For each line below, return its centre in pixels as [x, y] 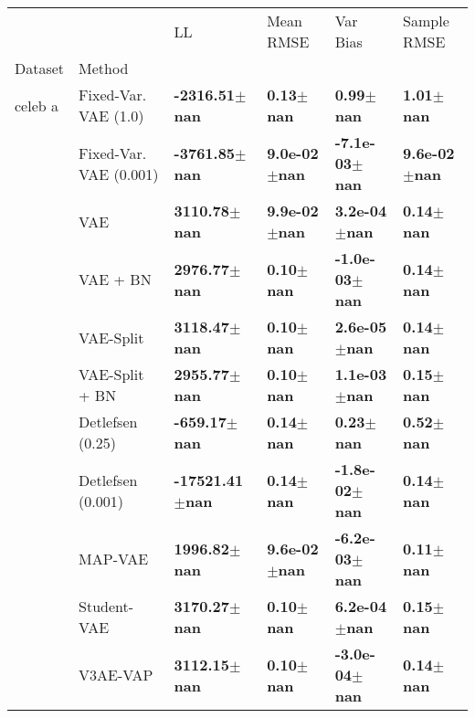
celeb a [37, 105]
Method [104, 68]
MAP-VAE [114, 559]
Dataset [40, 68]
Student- [106, 606]
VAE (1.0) [111, 116]
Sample [426, 21]
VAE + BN [115, 279]
